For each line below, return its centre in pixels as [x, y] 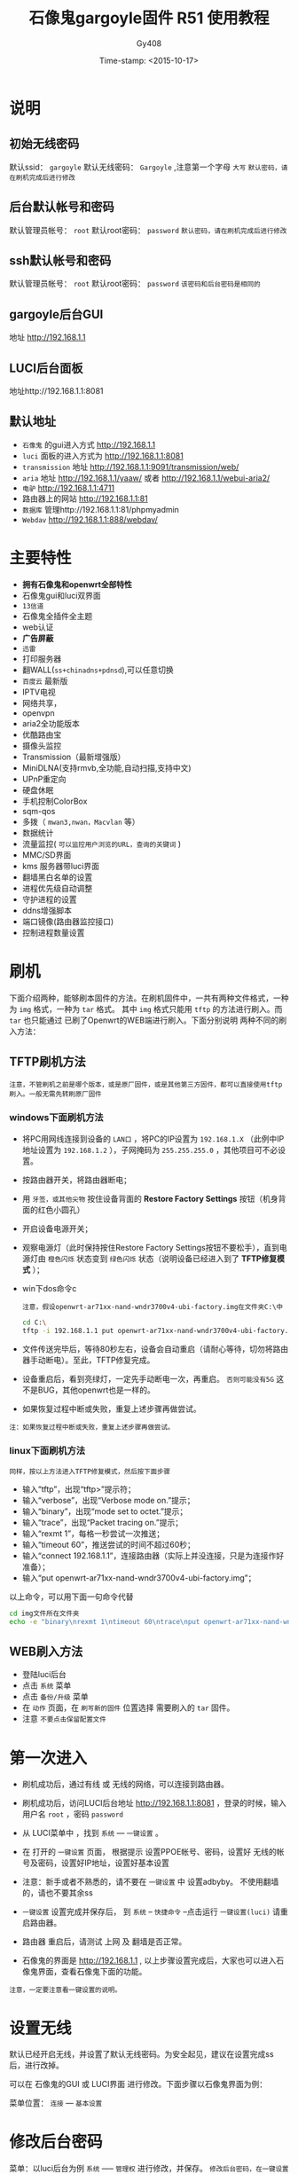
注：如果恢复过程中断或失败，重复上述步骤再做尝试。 [92, 1427]
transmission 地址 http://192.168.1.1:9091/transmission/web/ [130, 467]
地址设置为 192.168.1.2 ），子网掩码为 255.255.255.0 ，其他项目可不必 [150, 1150]
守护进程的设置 [49, 899]
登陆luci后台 [44, 1675]
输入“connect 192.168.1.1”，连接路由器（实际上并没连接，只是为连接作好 [153, 1555]
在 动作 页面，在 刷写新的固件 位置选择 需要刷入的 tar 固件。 [128, 1707]
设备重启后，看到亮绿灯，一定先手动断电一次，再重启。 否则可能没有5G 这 [153, 1378]
